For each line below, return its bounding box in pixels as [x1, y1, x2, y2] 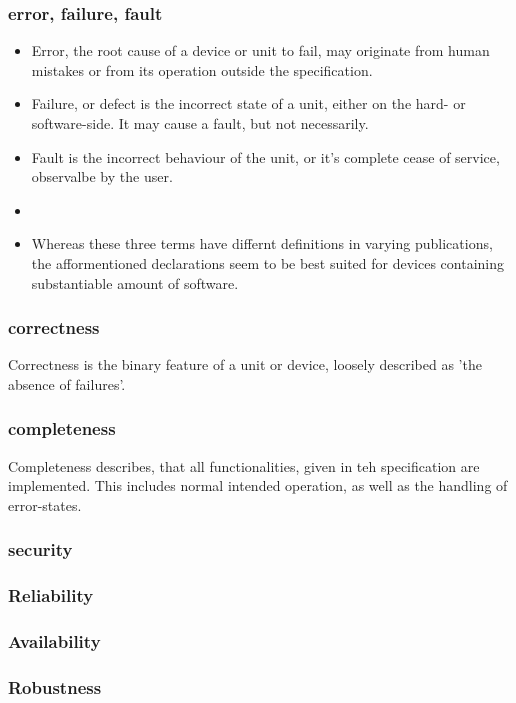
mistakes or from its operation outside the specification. [31, 59, 373, 80]
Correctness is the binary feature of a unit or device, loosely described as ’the [8, 354, 482, 375]
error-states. [8, 494, 82, 515]
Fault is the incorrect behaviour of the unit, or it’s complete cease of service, [31, 146, 500, 167]
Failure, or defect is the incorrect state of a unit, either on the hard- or [31, 93, 466, 114]
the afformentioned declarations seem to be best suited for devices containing [31, 252, 504, 273]
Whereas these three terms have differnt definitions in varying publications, [31, 233, 493, 254]
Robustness [8, 675, 102, 700]
